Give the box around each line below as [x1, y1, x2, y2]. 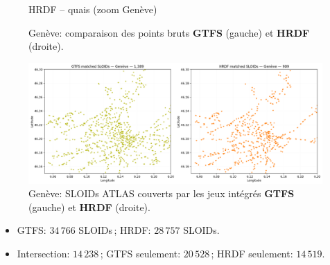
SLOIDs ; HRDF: [78, 223, 151, 237]
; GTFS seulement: [100, 246, 181, 260]
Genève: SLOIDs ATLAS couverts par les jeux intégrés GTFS [28, 186, 295, 201]
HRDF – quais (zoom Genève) [28, 2, 157, 16]
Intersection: [17, 246, 70, 260]
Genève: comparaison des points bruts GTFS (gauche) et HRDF [28, 25, 310, 39]
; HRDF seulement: [211, 246, 293, 260]
